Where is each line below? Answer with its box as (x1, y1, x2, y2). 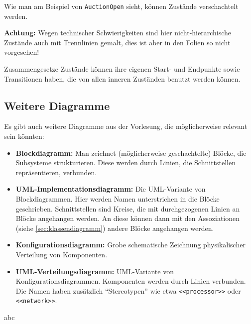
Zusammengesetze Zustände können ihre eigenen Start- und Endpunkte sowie (4, 64, 240, 74)
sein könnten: (4, 131, 44, 141)
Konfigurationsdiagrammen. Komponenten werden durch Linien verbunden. (15, 276, 246, 286)
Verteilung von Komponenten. (15, 249, 108, 259)
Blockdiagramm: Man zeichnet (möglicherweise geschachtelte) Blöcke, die (15, 147, 247, 158)
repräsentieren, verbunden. (15, 167, 97, 177)
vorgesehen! (4, 47, 39, 57)
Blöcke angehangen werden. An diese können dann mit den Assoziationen (15, 213, 240, 223)
